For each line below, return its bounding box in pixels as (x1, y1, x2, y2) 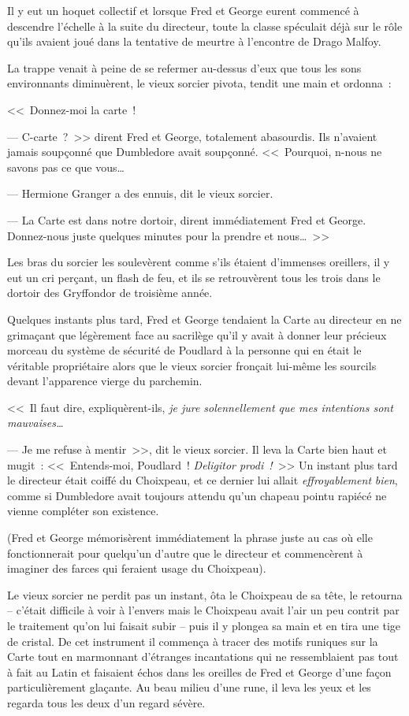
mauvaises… (7, 414, 64, 431)
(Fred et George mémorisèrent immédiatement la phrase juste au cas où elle (7, 529, 373, 546)
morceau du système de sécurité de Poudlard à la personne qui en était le (7, 342, 362, 358)
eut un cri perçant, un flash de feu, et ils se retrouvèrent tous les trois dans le (7, 269, 381, 285)
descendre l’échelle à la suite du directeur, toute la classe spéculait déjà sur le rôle (7, 17, 403, 34)
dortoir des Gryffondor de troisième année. (7, 284, 213, 301)
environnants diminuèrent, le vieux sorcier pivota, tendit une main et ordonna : (7, 75, 392, 91)
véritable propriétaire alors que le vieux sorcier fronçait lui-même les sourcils (7, 357, 377, 373)
